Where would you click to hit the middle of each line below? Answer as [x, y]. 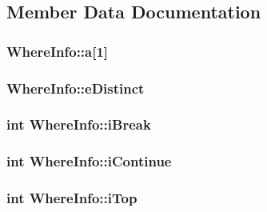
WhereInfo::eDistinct [76, 88]
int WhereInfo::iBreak [79, 124]
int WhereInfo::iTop [72, 198]
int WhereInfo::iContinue [89, 161]
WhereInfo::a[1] [58, 51]
